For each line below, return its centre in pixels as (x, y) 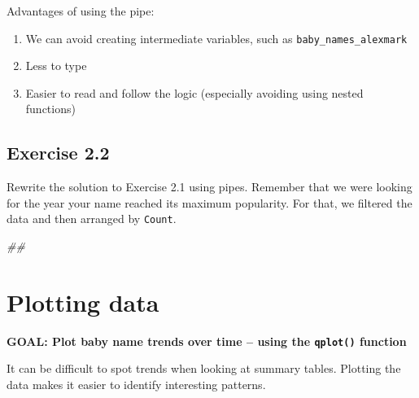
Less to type (56, 66)
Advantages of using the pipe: (81, 11)
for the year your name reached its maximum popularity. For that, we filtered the (209, 202)
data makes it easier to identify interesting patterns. (136, 385)
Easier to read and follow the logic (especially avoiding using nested (194, 92)
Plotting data (83, 302)
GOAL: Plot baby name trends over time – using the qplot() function (207, 341)
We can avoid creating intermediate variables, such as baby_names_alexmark (216, 38)
